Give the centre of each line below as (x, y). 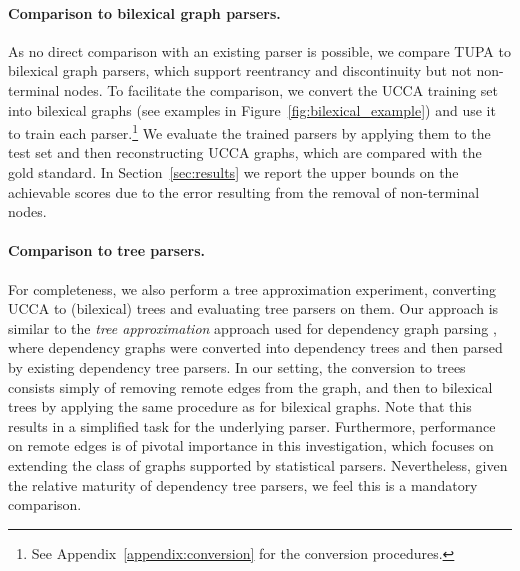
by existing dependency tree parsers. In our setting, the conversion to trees (237, 366)
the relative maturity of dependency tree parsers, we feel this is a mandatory (243, 484)
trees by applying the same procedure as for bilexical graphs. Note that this (240, 406)
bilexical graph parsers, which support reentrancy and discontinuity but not (240, 70)
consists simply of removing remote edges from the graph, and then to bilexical (250, 386)
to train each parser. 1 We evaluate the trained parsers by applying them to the (249, 131)
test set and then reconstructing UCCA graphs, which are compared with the (245, 152)
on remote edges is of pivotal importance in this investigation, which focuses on (251, 445)
